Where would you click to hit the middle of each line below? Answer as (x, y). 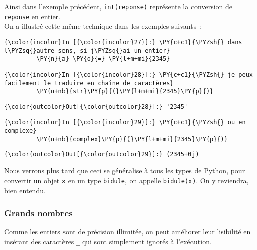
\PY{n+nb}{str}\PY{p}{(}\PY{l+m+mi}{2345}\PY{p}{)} (125, 91)
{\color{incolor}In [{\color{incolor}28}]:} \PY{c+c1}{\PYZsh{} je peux (128, 74)
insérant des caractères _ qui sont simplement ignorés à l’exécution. (108, 241)
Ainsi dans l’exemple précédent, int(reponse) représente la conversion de (118, 6)
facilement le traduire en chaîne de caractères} (89, 83)
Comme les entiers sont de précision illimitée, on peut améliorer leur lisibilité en (127, 232)
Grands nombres (38, 212)
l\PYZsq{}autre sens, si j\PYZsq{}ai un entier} (87, 51)
